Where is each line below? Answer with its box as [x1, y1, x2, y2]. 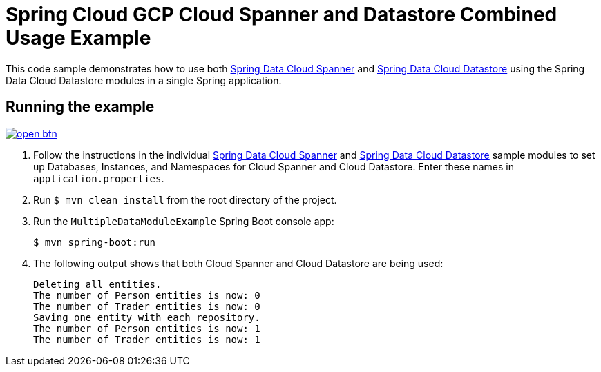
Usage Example [6, 26, 151, 50]
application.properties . [33, 172, 164, 184]
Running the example [6, 98, 155, 116]
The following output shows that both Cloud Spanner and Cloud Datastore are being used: [33, 257, 443, 269]
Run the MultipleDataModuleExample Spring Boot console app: [33, 215, 334, 227]
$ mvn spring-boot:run [33, 236, 156, 248]
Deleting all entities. [33, 278, 162, 290]
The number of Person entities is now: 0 [33, 289, 260, 301]
